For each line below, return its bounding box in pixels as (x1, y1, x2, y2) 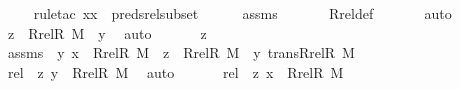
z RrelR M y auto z (7, 22, 207, 43)
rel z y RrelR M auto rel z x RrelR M (7, 61, 344, 82)
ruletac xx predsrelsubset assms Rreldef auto (33, 3, 452, 23)
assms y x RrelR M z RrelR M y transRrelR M (7, 42, 355, 63)
